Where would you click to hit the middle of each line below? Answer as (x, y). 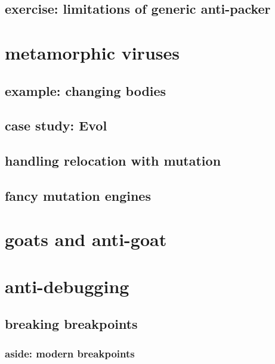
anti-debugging (67, 286)
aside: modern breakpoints (70, 353)
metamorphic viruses (92, 52)
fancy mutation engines (78, 195)
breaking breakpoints (71, 324)
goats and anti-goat (86, 239)
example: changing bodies (86, 90)
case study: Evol (56, 125)
